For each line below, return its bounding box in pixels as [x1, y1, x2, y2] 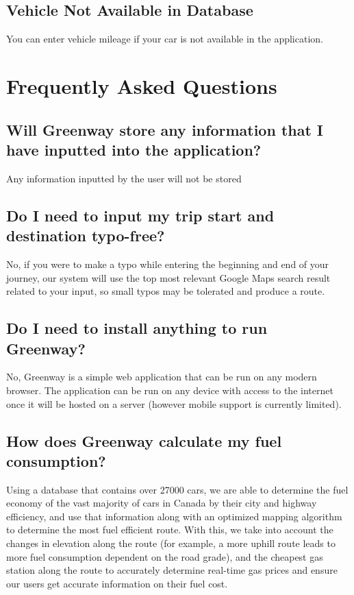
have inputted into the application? [6, 138, 262, 160]
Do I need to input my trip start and [6, 204, 275, 226]
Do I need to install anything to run [6, 317, 268, 339]
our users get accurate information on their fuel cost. [6, 576, 228, 590]
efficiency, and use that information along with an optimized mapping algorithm [6, 509, 342, 523]
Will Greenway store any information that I [6, 119, 324, 140]
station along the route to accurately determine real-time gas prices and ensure [6, 563, 338, 577]
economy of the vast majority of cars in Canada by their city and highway [6, 496, 317, 510]
